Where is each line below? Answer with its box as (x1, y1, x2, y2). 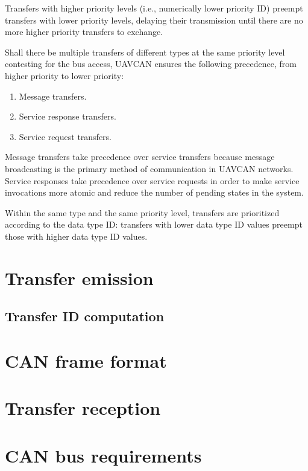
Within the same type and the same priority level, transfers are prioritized (5, 206, 280, 219)
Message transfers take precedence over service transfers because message (5, 150, 275, 163)
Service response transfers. (19, 110, 116, 123)
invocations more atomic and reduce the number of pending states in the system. (5, 186, 304, 199)
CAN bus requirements (5, 443, 202, 467)
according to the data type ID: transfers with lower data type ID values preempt (5, 218, 303, 231)
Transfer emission (5, 265, 154, 290)
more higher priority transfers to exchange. (5, 25, 163, 38)
